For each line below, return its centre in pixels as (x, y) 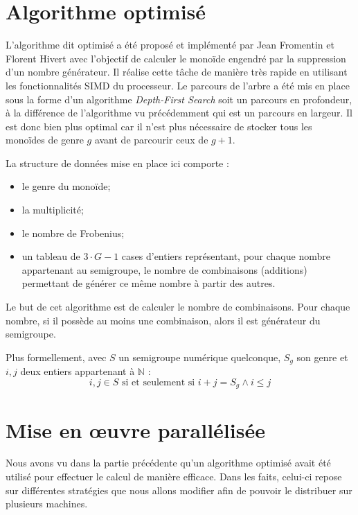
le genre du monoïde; (66, 186)
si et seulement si (159, 382)
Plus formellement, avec (56, 357)
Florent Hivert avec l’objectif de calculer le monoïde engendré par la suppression (176, 58)
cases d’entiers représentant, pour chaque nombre (226, 256)
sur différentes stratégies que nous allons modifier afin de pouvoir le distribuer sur (179, 490)
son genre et (322, 357)
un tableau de (51, 256)
